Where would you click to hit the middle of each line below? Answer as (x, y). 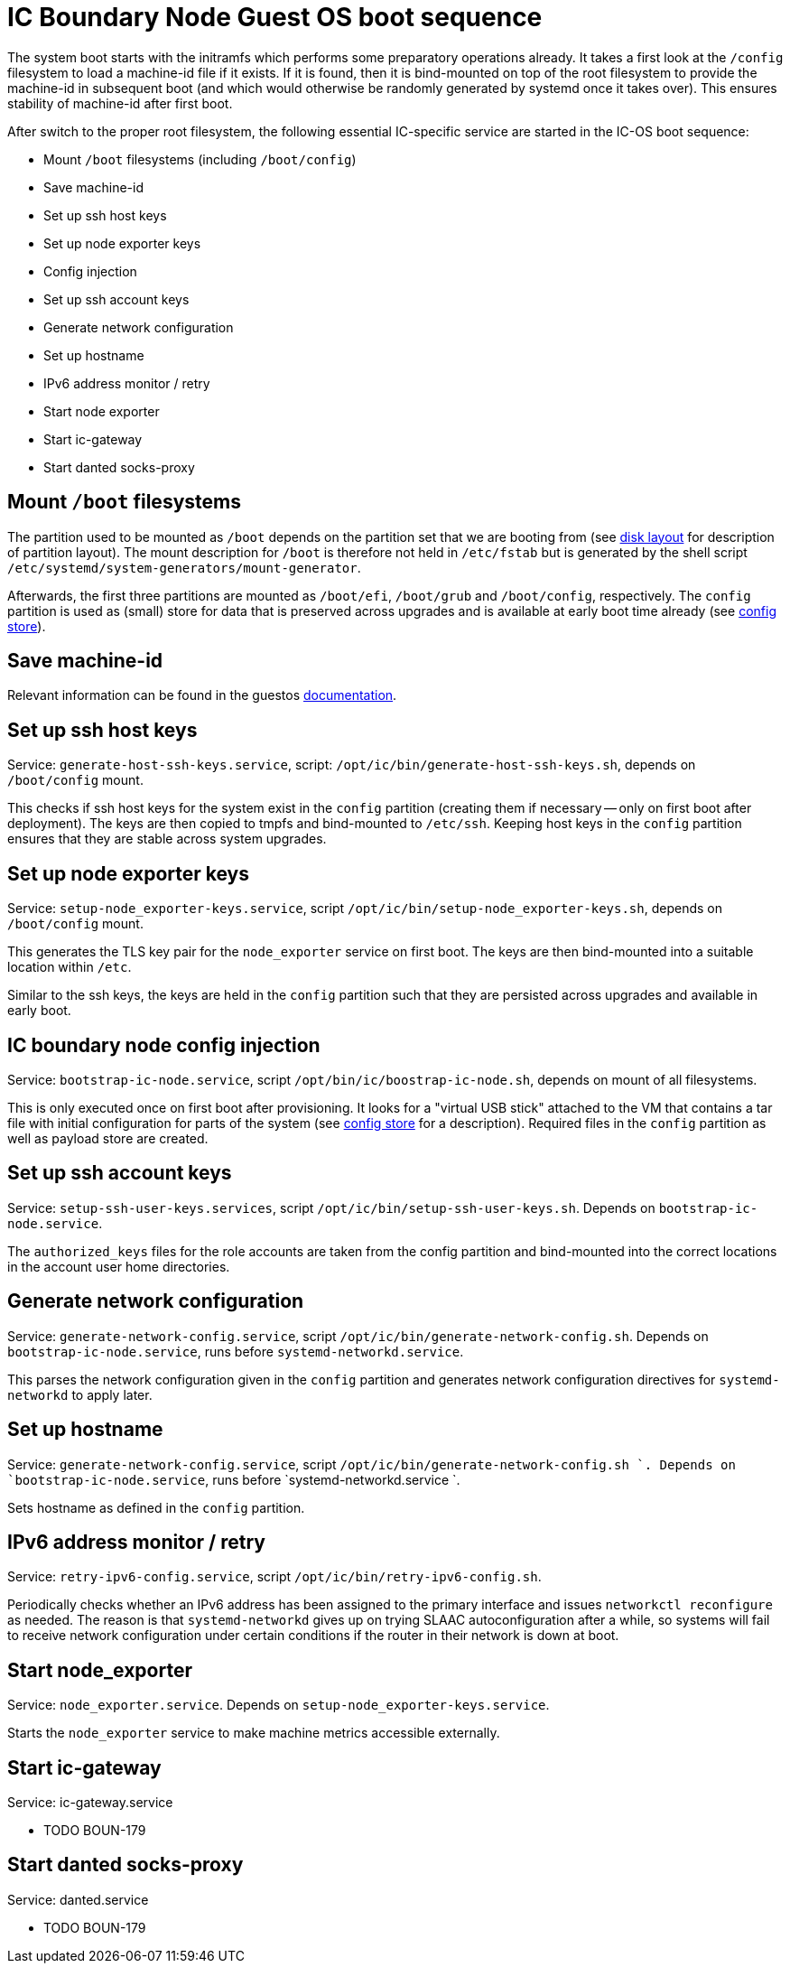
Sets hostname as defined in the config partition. (156, 1507)
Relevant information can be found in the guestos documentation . (202, 695)
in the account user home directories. (119, 1266)
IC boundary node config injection (164, 1045)
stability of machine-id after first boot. (120, 103)
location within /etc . (70, 967)
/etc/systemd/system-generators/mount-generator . (184, 567)
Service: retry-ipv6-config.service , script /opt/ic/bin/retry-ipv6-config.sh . (274, 1577)
